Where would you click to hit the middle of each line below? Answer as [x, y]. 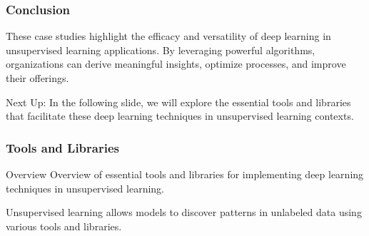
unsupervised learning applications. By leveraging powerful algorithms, [161, 50]
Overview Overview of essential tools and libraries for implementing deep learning [185, 174]
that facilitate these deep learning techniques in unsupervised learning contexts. [180, 116]
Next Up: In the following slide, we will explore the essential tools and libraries [178, 102]
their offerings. [37, 78]
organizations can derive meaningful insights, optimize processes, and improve [176, 64]
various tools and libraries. [64, 226]
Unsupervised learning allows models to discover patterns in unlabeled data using [184, 212]
